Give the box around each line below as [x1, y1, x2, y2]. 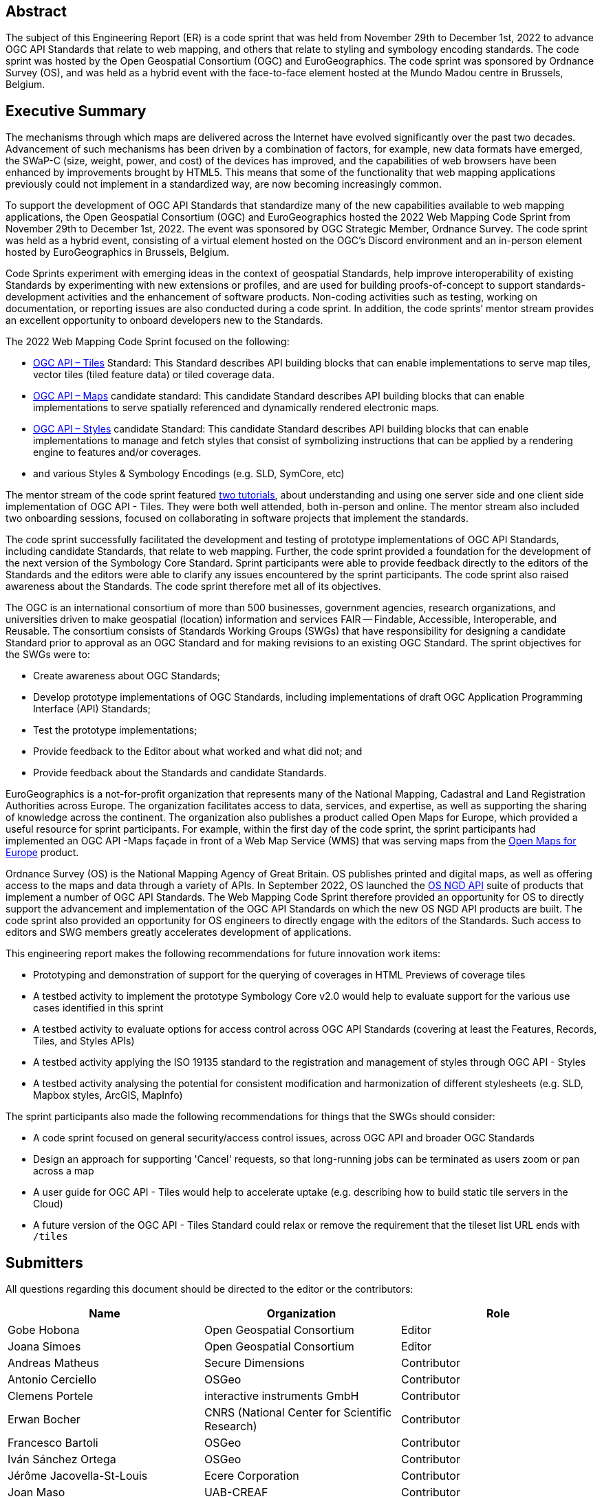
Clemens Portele [8, 1389, 94, 1403]
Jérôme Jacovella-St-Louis [8, 1469, 148, 1483]
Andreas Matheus [8, 1356, 99, 1370]
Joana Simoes [8, 1339, 81, 1354]
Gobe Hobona [8, 1323, 80, 1337]
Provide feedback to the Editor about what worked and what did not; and [33, 745, 363, 758]
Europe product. [6, 846, 79, 859]
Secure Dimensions [204, 1356, 305, 1370]
